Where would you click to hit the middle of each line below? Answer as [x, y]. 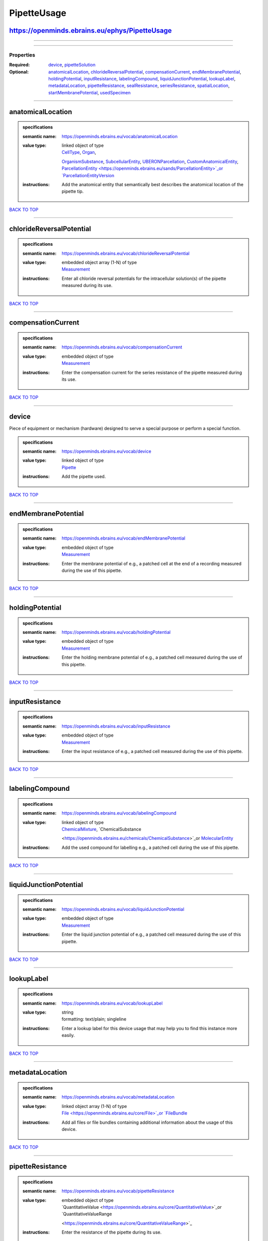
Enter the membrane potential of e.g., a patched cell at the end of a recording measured [152, 563]
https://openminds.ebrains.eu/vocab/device [106, 451]
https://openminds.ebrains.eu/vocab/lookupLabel [112, 1003]
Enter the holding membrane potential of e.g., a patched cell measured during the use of [152, 657]
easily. [68, 1035]
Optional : [19, 71]
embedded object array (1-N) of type [99, 262]
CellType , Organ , [79, 152]
